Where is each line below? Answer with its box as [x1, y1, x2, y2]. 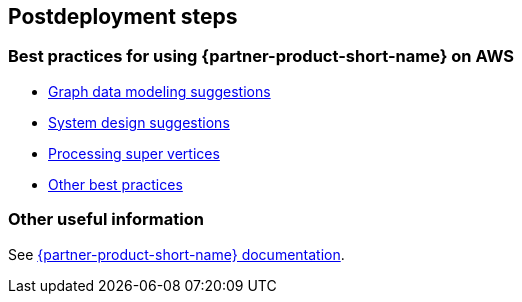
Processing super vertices [48, 144, 220, 162]
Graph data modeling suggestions [48, 82, 271, 100]
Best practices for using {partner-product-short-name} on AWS [8, 46, 515, 67]
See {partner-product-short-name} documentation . [8, 245, 345, 263]
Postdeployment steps [8, 4, 238, 29]
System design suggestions [48, 113, 230, 131]
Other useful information [8, 209, 204, 230]
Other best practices [48, 175, 183, 193]
